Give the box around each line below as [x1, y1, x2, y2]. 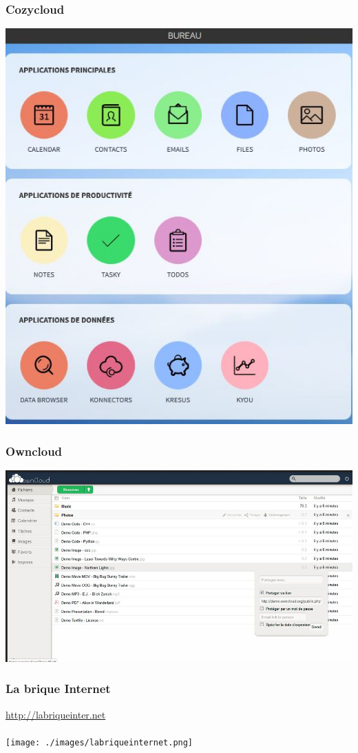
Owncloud [6, 442, 63, 459]
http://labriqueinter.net [6, 707, 106, 721]
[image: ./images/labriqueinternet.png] [6, 737, 193, 747]
